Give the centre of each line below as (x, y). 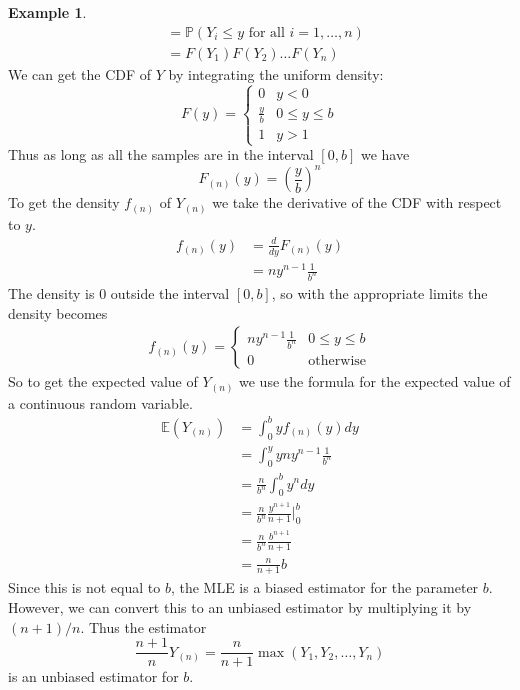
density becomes (58, 312)
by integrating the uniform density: (276, 73)
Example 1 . (47, 12)
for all (266, 32)
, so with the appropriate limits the (379, 293)
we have (385, 154)
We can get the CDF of (80, 73)
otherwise (337, 360)
